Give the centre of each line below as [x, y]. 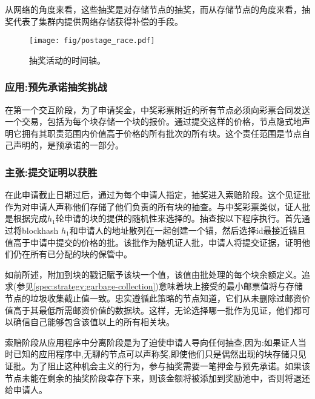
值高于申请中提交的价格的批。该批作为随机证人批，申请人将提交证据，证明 [153, 242]
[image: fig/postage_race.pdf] [92, 41]
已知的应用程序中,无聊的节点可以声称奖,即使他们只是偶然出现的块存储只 [155, 354]
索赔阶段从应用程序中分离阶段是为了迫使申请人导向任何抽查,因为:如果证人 [151, 342]
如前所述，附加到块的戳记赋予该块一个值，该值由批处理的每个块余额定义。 [153, 274]
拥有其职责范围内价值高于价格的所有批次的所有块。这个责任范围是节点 [161, 133]
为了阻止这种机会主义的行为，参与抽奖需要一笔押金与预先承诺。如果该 [170, 365]
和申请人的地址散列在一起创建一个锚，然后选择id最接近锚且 [187, 230]
